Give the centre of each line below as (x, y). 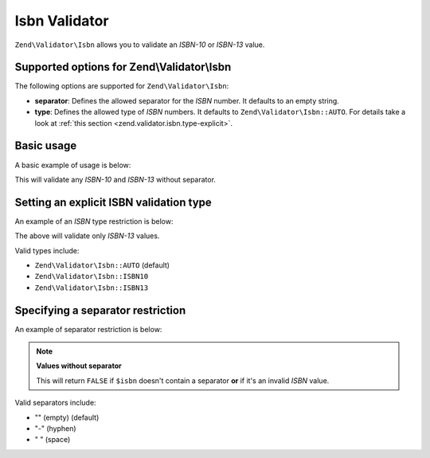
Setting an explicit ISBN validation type (113, 202)
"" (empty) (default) (67, 417)
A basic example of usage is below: (73, 165)
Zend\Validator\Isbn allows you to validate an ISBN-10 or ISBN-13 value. (140, 45)
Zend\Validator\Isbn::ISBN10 (92, 276)
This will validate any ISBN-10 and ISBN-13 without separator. (115, 179)
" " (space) (53, 440)
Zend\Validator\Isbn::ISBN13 (92, 288)
